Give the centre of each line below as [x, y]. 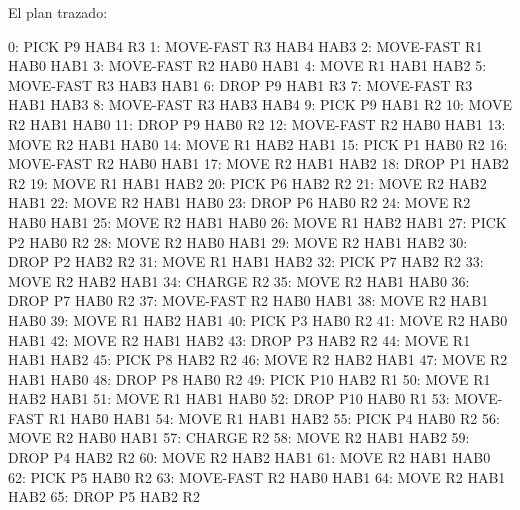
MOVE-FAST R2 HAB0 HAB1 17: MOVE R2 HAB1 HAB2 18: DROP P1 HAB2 [258, 163]
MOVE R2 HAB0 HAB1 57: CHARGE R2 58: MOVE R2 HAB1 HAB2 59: [239, 437]
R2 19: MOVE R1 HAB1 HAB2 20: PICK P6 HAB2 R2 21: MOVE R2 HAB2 [247, 182]
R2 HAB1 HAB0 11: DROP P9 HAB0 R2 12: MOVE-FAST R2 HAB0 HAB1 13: [257, 123]
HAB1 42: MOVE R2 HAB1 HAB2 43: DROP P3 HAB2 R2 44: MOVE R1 [239, 339]
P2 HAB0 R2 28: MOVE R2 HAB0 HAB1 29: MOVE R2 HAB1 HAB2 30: [238, 241]
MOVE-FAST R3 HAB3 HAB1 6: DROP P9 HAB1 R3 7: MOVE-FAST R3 [240, 84]
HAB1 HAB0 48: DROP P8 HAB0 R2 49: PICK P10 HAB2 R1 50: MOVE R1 [249, 378]
